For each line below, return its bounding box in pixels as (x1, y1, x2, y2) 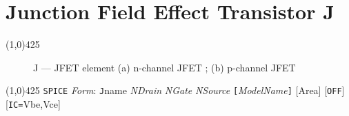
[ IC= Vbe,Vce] (6, 96, 61, 111)
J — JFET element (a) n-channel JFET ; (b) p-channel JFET (33, 60, 296, 74)
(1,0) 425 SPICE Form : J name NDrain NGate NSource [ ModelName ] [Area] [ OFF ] (6, 83, 345, 97)
